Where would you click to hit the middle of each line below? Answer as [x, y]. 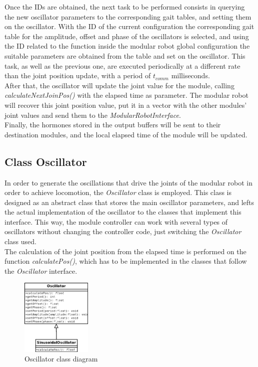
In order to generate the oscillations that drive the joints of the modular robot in [128, 182]
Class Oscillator [46, 161]
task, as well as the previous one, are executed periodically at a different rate [122, 65]
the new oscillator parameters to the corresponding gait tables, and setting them [128, 16]
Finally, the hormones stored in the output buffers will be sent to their [113, 125]
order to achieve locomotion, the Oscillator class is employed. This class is [118, 192]
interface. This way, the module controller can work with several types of [116, 221]
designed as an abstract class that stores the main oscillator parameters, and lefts [129, 202]
